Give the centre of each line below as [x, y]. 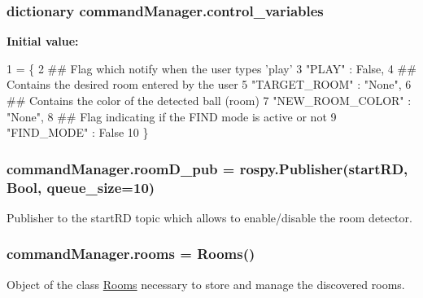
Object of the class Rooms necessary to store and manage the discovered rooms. [206, 284]
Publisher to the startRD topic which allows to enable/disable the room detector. [209, 217]
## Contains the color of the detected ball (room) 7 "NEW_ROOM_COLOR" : [209, 100]
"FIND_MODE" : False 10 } [78, 132]
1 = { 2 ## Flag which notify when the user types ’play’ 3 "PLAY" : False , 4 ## [211, 68]
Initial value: [43, 41]
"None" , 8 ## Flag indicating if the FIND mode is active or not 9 [172, 116]
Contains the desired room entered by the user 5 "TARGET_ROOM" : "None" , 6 [209, 84]
